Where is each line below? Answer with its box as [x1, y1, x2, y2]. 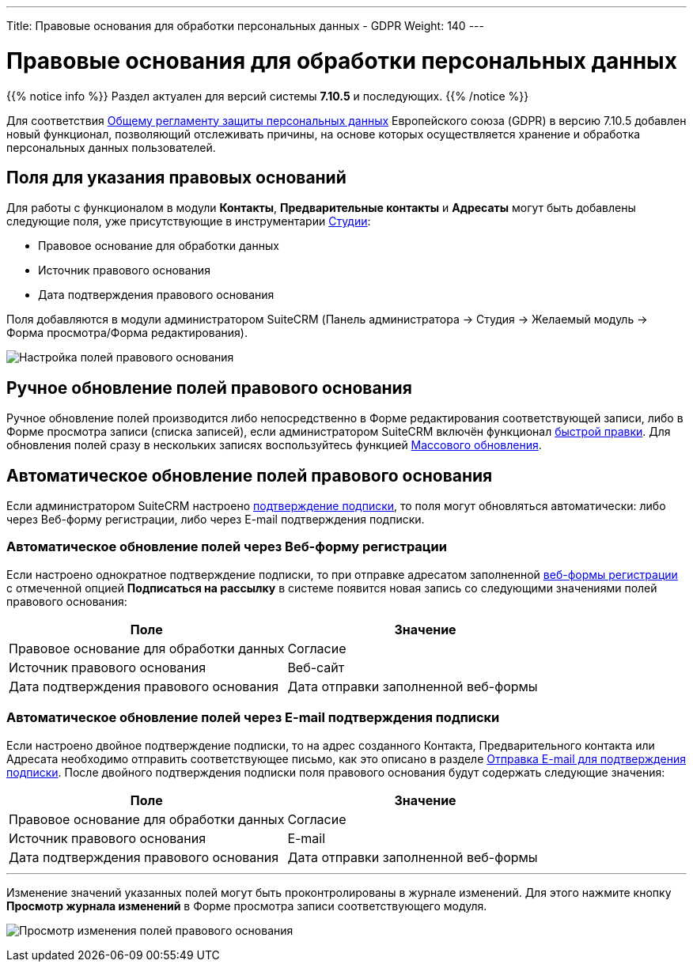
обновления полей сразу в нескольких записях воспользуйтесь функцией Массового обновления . [6, 438, 542, 452]
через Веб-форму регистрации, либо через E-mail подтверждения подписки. [6, 512, 425, 527]
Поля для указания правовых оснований [6, 167, 346, 187]
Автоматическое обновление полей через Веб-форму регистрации [6, 539, 447, 555]
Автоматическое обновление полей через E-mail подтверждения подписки [6, 709, 500, 726]
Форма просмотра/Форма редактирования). [6, 326, 248, 340]
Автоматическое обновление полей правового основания [6, 465, 493, 486]
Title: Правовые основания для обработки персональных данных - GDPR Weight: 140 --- [6, 19, 484, 32]
